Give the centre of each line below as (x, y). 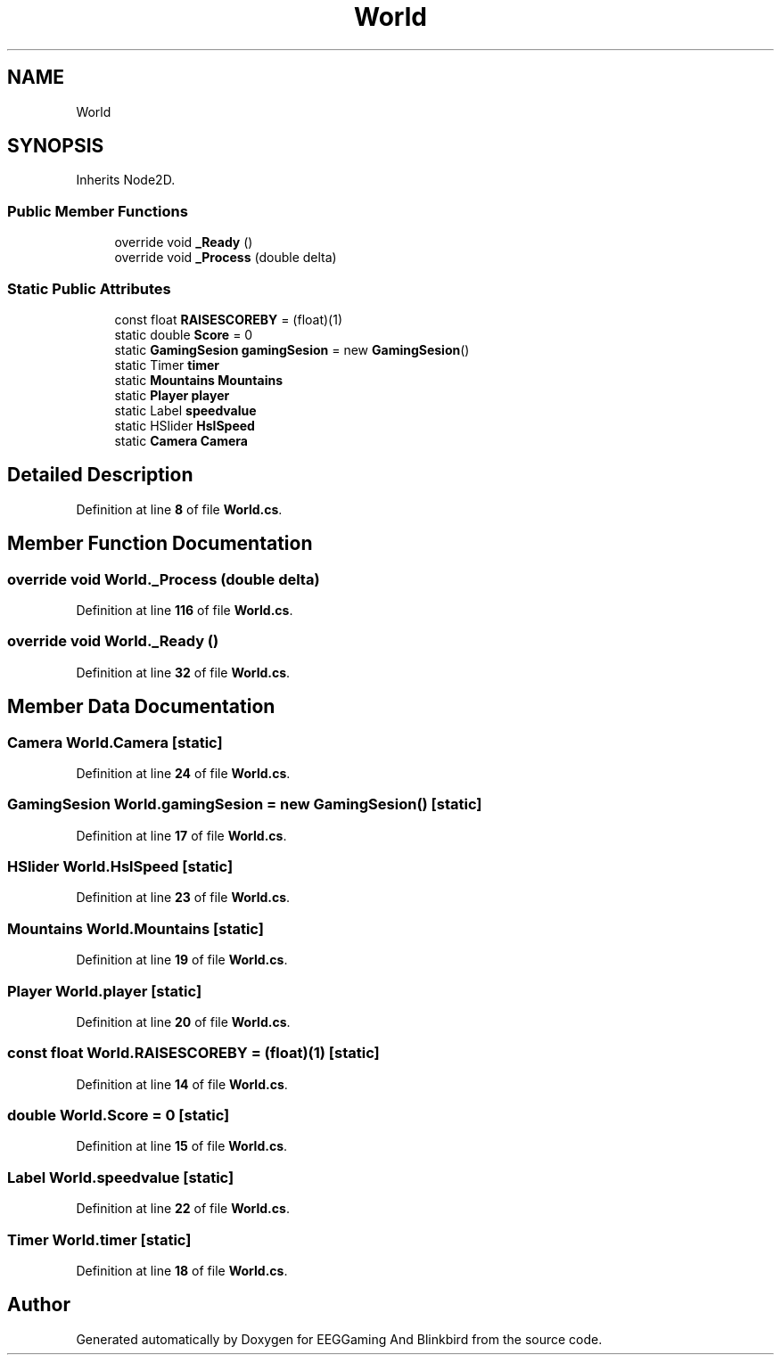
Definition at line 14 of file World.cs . (182, 1084)
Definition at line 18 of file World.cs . (182, 1270)
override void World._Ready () (113, 641)
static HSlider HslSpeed (185, 425)
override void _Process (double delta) (226, 258)
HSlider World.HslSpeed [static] (120, 867)
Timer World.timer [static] (99, 1239)
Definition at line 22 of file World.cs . (183, 1209)
